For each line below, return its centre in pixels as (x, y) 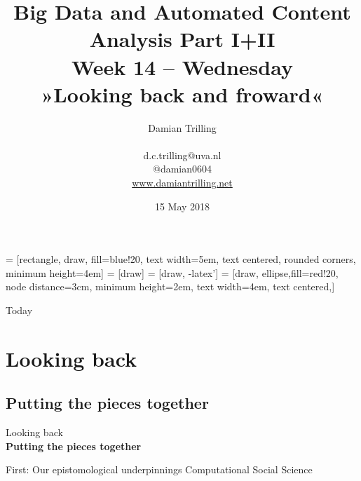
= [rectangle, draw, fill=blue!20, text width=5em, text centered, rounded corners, (181, 259)
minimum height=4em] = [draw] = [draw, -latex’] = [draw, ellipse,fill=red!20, (172, 272)
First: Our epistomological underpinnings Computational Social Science (159, 469)
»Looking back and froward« (182, 94)
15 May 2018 (182, 206)
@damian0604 (182, 169)
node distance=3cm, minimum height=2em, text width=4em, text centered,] (170, 286)
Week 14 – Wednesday (182, 66)
